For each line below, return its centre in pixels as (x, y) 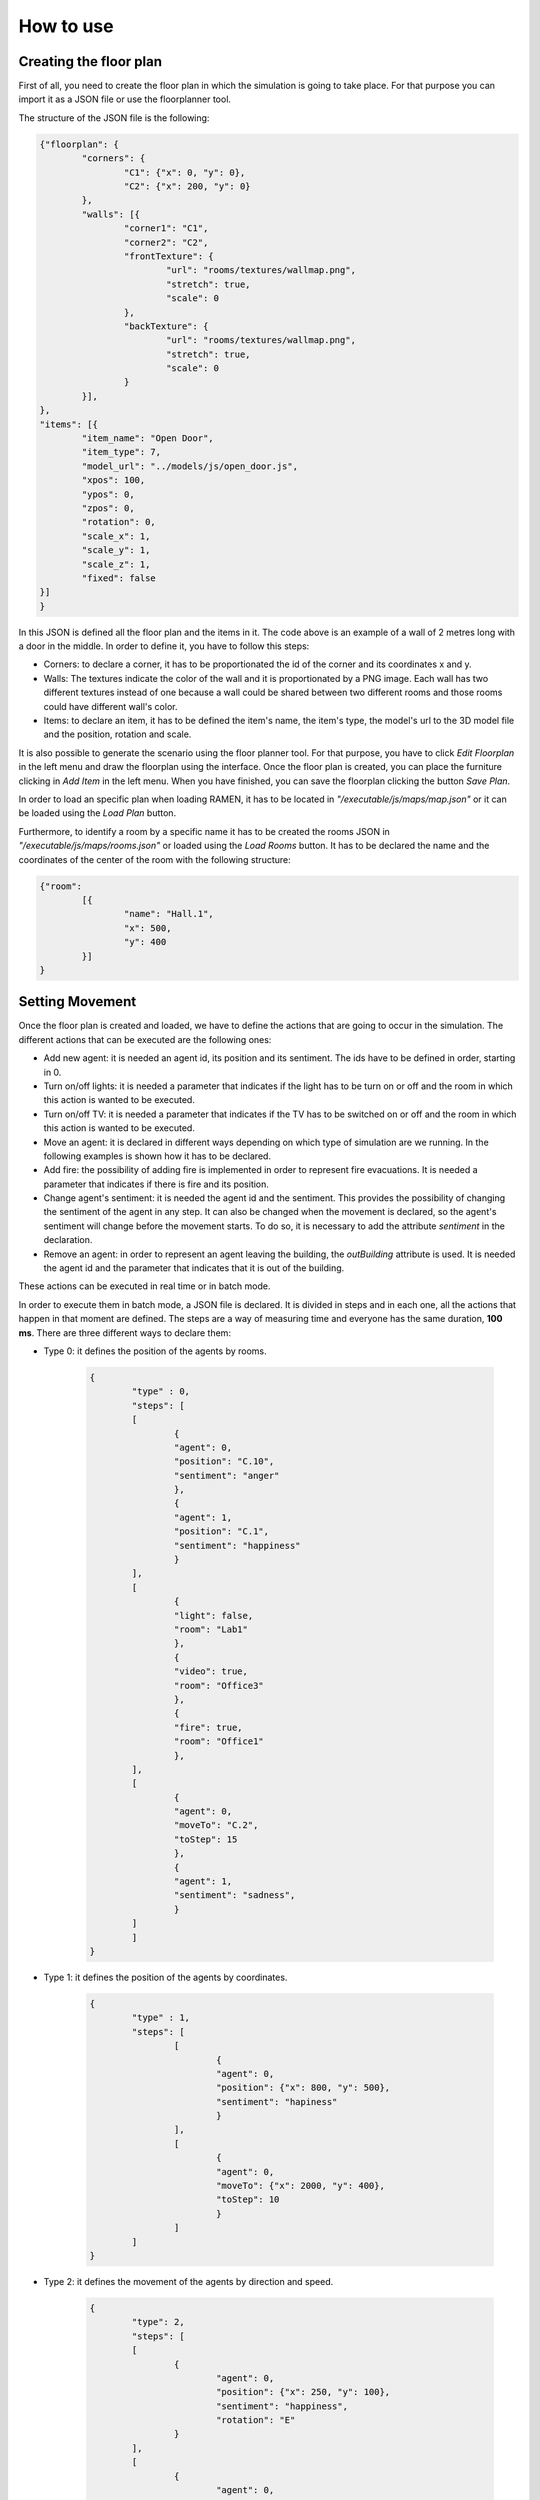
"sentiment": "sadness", (234, 1895)
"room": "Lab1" (211, 1629)
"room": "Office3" (218, 1685)
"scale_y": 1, (116, 550)
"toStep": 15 (205, 1839)
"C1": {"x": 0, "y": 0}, (184, 172)
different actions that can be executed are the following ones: (145, 1039)
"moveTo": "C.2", (216, 1825)
